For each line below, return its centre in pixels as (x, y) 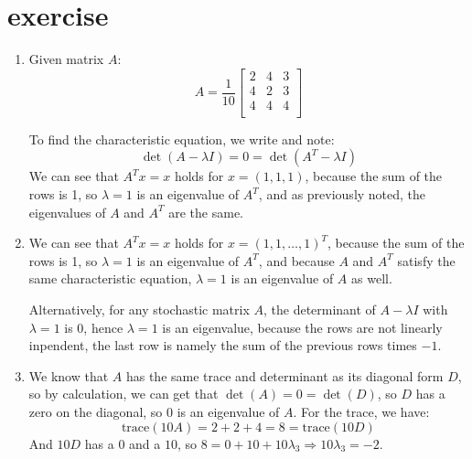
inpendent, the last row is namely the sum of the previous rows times (223, 345)
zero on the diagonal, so (96, 411)
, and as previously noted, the (342, 194)
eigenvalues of (67, 212)
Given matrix (66, 59)
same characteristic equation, (110, 278)
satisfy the (426, 260)
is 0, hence (94, 327)
